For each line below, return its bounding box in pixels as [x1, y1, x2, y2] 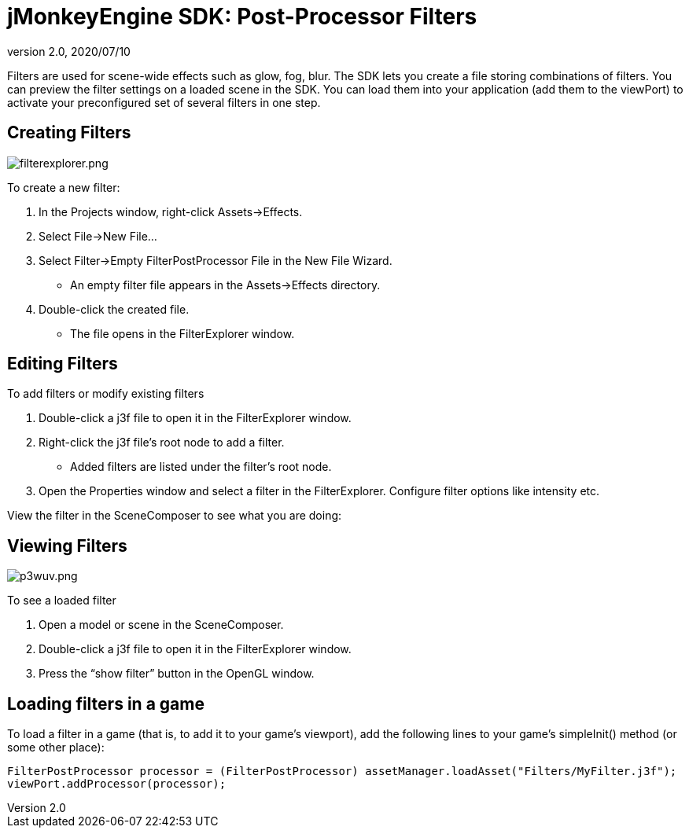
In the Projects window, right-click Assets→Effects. [39, 204, 303, 219]
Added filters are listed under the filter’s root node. [70, 460, 332, 474]
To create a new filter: [7, 180, 120, 194]
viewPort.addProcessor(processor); [7, 777, 227, 791]
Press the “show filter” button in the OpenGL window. [39, 667, 315, 681]
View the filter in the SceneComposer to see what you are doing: [7, 509, 342, 523]
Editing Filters [7, 354, 118, 374]
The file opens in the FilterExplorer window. [70, 326, 295, 340]
